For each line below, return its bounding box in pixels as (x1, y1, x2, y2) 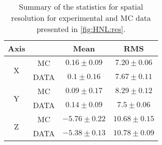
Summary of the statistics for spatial (19, 1, 144, 12)
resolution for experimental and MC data (11, 12, 151, 23)
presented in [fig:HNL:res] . (36, 23, 126, 34)
